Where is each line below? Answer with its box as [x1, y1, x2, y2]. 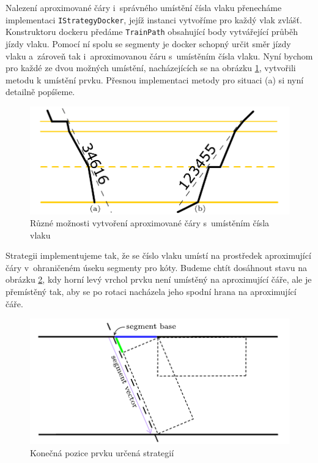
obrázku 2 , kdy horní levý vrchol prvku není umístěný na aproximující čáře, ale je [6, 273, 312, 286]
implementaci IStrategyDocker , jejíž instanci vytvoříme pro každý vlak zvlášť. [6, 13, 302, 26]
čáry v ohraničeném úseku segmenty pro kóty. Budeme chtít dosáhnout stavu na [6, 261, 307, 274]
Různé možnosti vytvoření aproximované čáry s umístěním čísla [30, 216, 270, 229]
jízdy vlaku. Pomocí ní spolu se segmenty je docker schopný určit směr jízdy [6, 37, 291, 50]
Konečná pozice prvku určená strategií [30, 446, 174, 459]
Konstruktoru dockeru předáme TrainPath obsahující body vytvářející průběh [6, 25, 298, 38]
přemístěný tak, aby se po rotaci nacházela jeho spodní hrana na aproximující [6, 285, 297, 298]
